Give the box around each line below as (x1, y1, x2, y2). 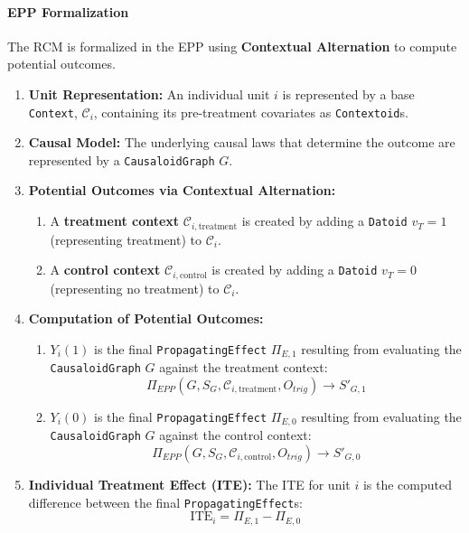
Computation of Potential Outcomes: (28, 309, 264, 328)
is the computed (362, 474, 453, 493)
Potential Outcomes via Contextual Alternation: (28, 181, 336, 200)
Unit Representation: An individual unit (28, 84, 270, 103)
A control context (50, 260, 161, 279)
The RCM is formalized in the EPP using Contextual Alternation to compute (7, 36, 457, 55)
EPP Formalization (7, 2, 129, 21)
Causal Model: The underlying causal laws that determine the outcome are (28, 133, 455, 152)
